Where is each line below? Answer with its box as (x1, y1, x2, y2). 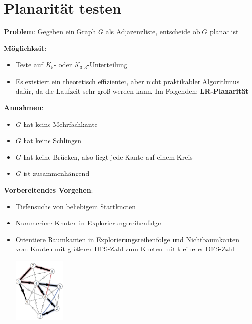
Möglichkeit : (4, 43, 47, 53)
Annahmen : (4, 102, 44, 112)
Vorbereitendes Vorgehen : (4, 184, 93, 195)
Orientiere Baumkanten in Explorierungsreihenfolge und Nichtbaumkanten (15, 234, 239, 244)
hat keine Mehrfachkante (23, 119, 98, 129)
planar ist (209, 26, 239, 37)
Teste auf (15, 59, 43, 70)
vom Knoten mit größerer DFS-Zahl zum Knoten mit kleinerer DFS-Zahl (15, 244, 235, 254)
